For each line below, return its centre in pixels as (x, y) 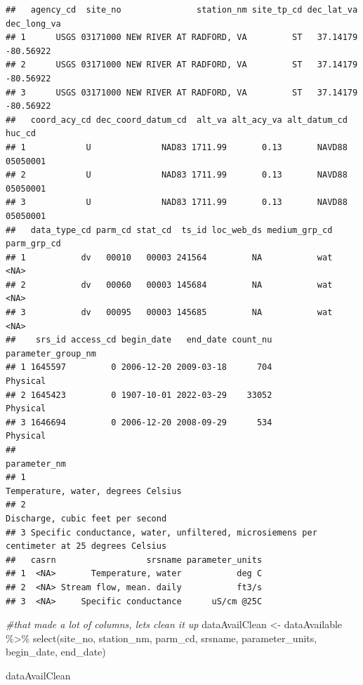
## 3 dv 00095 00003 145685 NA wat (169, 313)
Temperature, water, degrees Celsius (94, 491)
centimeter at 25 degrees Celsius (86, 546)
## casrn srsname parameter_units (134, 560)
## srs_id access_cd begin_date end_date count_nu (139, 340)
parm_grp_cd (33, 244)
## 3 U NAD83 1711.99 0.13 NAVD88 (177, 202)
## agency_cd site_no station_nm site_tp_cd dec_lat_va (182, 10)
